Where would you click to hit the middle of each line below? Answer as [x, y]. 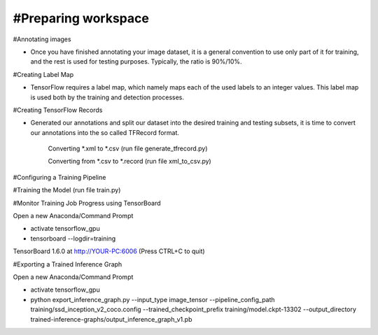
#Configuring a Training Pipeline [59, 177]
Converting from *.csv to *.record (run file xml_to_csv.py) [129, 162]
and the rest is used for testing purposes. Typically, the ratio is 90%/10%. [136, 62]
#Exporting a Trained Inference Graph [68, 264]
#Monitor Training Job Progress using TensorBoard [87, 203]
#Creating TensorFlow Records [58, 110]
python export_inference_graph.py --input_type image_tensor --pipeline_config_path [153, 299]
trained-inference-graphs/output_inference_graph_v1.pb [111, 319]
